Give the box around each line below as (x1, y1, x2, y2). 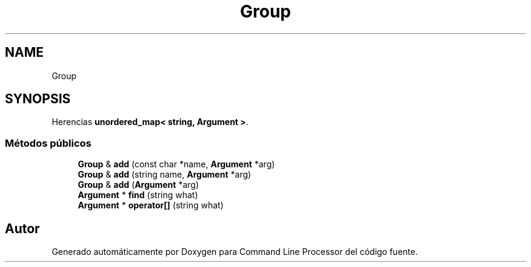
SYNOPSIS (5, 91, 71, 107)
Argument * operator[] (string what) (78, 200, 224, 211)
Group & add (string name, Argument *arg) (78, 169, 252, 180)
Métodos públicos (5, 137, 92, 149)
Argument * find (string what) (78, 190, 198, 201)
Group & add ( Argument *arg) (78, 179, 199, 190)
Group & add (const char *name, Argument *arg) (78, 159, 275, 170)
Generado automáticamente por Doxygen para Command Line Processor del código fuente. (52, 246, 418, 257)
